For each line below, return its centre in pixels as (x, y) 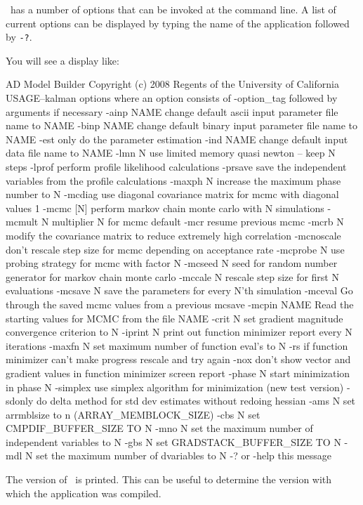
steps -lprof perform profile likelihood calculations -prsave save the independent (176, 166)
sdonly (20, 401)
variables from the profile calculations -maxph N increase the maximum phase (173, 180)
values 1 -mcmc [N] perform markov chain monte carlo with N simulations (165, 208)
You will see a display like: (62, 60)
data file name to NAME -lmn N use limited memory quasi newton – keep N (171, 153)
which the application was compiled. (84, 493)
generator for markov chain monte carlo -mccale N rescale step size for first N (172, 276)
